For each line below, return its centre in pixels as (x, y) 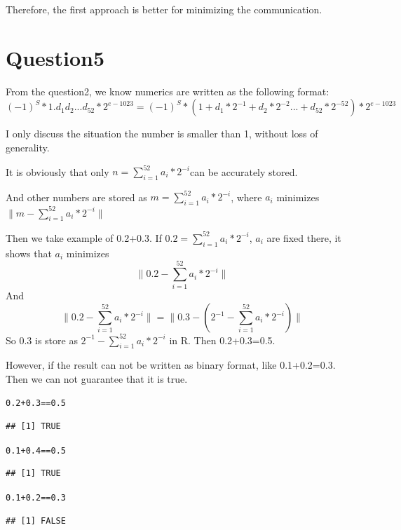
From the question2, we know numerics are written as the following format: (168, 91)
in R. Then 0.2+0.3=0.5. (222, 340)
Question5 (55, 57)
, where (246, 197)
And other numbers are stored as (76, 197)
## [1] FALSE (36, 521)
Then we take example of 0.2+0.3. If (84, 237)
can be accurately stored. (244, 171)
